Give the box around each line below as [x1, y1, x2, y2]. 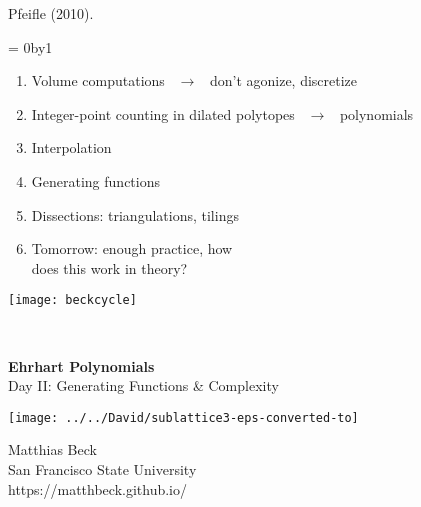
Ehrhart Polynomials [8, 355, 155, 376]
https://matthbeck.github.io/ [8, 478, 188, 499]
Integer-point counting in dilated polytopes [31, 103, 295, 124]
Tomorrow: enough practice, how [31, 238, 233, 259]
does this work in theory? [31, 257, 188, 278]
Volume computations [31, 70, 165, 91]
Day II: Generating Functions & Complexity [8, 375, 279, 396]
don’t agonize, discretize [209, 70, 358, 91]
